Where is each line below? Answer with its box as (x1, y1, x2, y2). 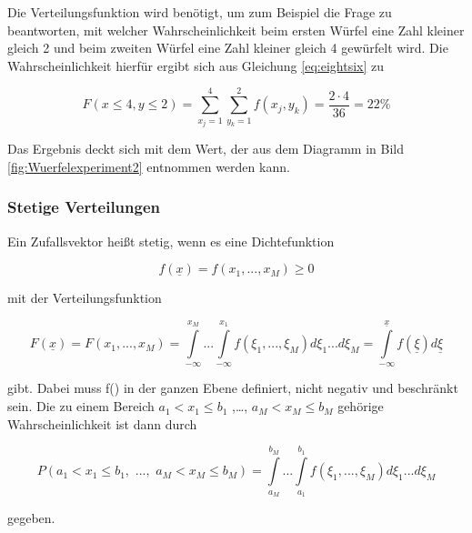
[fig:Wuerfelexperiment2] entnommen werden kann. (7, 156, 290, 176)
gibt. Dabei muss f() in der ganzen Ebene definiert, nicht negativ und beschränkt (7, 378, 458, 397)
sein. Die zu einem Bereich (7, 397, 155, 416)
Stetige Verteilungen (7, 196, 160, 218)
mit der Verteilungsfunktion (7, 288, 162, 307)
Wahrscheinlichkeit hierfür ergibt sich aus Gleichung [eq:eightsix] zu (7, 55, 384, 75)
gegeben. (7, 508, 55, 528)
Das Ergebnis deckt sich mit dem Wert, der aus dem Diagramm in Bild (7, 139, 404, 158)
